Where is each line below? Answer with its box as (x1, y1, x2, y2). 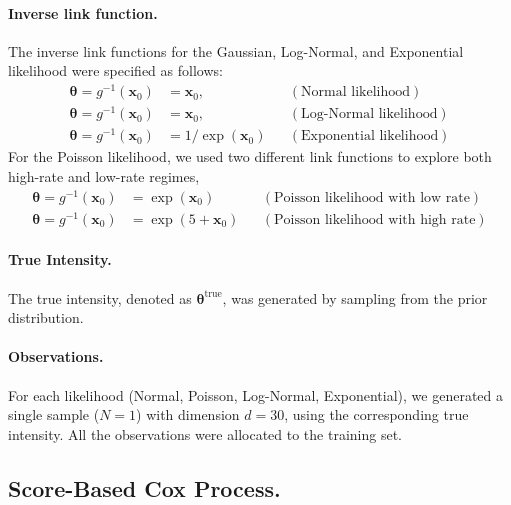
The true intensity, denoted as (8, 287, 192, 308)
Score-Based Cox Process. (8, 472, 281, 503)
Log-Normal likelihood (301, 107, 438, 122)
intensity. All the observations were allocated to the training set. (8, 423, 402, 444)
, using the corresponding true (284, 404, 469, 425)
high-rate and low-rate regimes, (8, 165, 200, 186)
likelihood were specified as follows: (8, 60, 223, 81)
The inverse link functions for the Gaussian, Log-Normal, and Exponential (8, 40, 464, 61)
